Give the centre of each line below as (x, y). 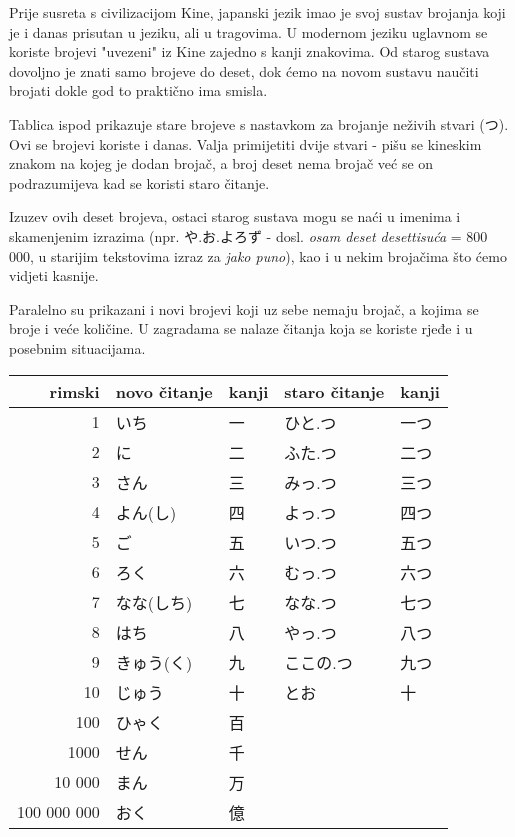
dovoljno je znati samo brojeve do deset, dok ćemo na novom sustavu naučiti (244, 70)
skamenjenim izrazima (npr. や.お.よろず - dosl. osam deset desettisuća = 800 (248, 235)
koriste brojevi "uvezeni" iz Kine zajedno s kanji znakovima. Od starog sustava (249, 51)
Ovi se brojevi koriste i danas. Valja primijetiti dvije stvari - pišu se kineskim (245, 143)
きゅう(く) (154, 662)
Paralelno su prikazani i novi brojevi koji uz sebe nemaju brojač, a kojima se (244, 308)
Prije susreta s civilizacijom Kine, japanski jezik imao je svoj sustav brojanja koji (257, 12)
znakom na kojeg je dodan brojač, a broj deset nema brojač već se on (221, 163)
